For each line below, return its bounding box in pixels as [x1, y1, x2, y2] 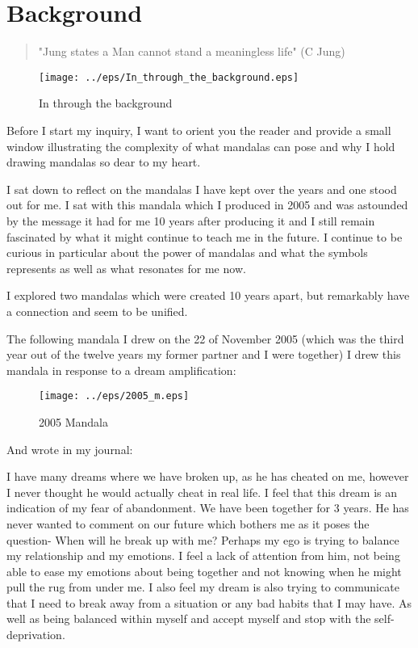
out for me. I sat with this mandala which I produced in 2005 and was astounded [6, 196, 408, 213]
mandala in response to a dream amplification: [6, 361, 236, 378]
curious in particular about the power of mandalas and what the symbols [6, 244, 368, 261]
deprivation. [6, 626, 65, 643]
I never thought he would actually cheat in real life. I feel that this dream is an [6, 483, 398, 500]
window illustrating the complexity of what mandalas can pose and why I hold [6, 137, 395, 154]
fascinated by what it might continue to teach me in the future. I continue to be [6, 228, 403, 245]
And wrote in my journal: [6, 440, 133, 457]
